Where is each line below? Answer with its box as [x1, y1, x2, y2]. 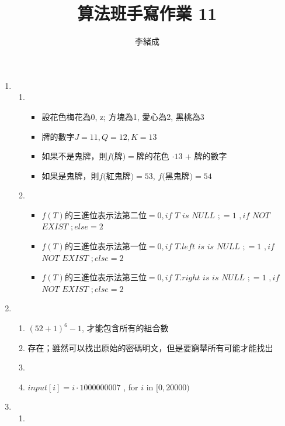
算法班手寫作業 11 [77, 1, 217, 25]
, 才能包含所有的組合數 [82, 322, 169, 334]
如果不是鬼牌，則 [41, 150, 107, 162]
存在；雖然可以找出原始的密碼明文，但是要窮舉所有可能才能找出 [27, 341, 273, 353]
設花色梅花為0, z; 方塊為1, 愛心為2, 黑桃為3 [41, 110, 204, 122]
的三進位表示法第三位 [64, 271, 147, 283]
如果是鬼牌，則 [41, 169, 99, 181]
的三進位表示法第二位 [64, 208, 147, 221]
